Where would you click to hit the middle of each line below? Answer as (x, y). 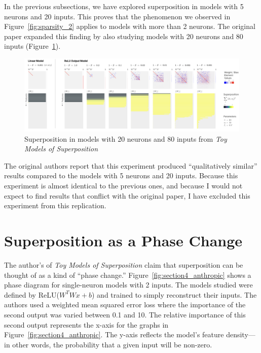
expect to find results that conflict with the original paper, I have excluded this (127, 195)
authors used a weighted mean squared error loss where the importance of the (125, 304)
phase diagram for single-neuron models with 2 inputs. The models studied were (128, 285)
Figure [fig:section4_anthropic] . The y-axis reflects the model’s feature (114, 334)
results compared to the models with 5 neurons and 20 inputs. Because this (121, 175)
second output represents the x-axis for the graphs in (86, 324)
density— (241, 334)
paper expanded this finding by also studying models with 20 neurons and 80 (124, 36)
